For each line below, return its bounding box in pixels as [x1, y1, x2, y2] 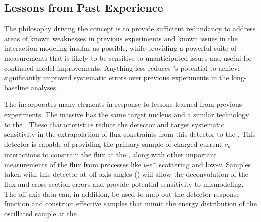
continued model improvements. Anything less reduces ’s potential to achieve [4, 62, 241, 73]
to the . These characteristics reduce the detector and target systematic [4, 119, 224, 129]
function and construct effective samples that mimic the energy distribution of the [4, 198, 257, 209]
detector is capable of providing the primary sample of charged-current [4, 138, 222, 149]
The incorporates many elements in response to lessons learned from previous [4, 99, 242, 109]
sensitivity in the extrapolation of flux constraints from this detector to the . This [4, 129, 256, 139]
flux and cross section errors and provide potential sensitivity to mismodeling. [4, 178, 244, 189]
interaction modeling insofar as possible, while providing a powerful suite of [4, 43, 237, 53]
